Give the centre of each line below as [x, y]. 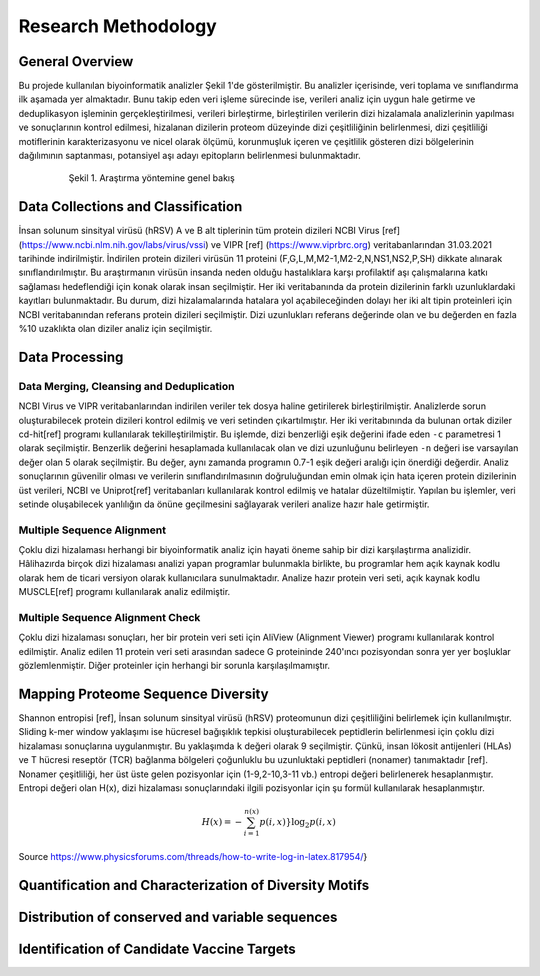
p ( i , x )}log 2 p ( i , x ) [298, 823]
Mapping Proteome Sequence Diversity [143, 693]
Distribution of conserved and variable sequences [178, 916]
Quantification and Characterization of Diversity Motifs [194, 885]
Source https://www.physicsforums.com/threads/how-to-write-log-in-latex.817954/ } [193, 856]
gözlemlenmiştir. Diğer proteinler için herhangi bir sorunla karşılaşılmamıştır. [174, 666]
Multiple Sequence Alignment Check [109, 618]
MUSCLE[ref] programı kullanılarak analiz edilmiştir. [124, 592]
